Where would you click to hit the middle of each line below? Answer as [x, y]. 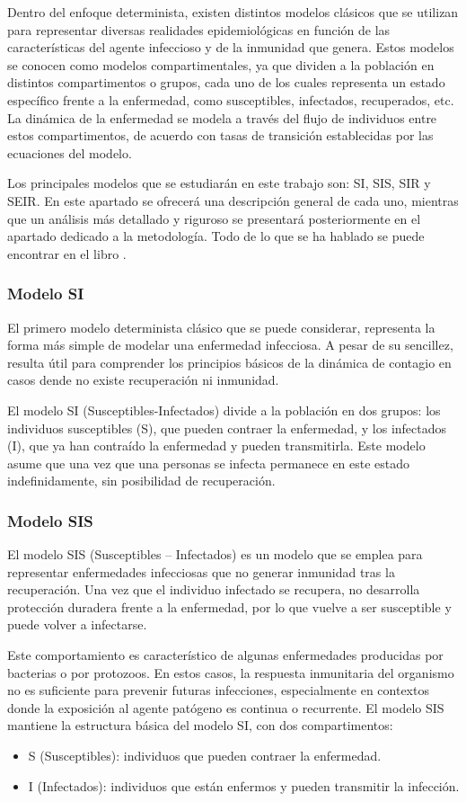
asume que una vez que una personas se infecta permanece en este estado [209, 463]
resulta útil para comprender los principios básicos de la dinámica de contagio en [229, 362]
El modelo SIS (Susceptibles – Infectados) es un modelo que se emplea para [215, 554]
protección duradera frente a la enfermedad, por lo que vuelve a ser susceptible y [229, 606]
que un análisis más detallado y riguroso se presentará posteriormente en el [214, 218]
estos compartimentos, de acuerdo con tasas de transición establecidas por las [220, 135]
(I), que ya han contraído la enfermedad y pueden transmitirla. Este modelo [216, 446]
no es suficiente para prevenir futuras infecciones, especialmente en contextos [218, 690]
